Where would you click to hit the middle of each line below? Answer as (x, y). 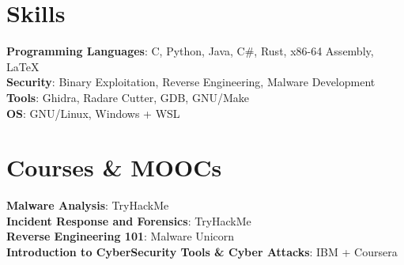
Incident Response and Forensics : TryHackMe (129, 220)
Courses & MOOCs (114, 167)
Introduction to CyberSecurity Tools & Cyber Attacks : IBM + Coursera (202, 252)
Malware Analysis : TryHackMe (88, 205)
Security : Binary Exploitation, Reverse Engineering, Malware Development (191, 82)
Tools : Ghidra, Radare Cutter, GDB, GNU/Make (128, 97)
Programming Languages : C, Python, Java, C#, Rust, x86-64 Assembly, (190, 51)
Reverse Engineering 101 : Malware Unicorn (121, 236)
